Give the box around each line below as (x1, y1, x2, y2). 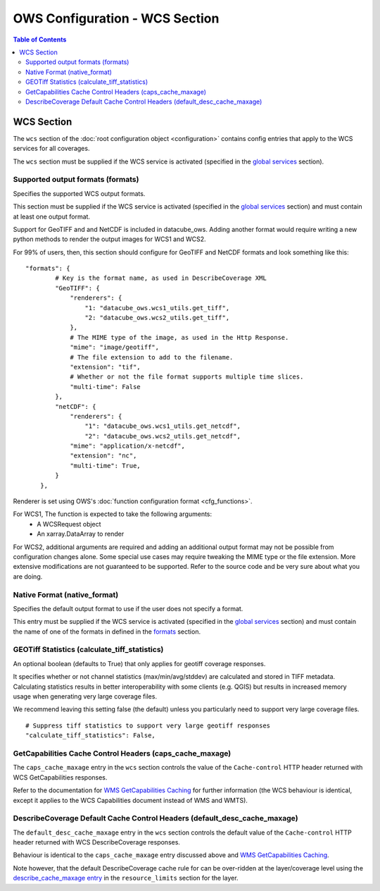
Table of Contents (13, 35, 67, 44)
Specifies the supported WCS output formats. (13, 189, 146, 197)
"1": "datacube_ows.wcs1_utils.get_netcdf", (84, 422, 241, 430)
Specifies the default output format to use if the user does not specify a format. (13, 604, 243, 613)
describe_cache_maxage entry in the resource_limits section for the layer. (13, 874, 239, 883)
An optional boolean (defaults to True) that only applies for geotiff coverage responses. (13, 659, 266, 668)
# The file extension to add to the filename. (70, 353, 234, 361)
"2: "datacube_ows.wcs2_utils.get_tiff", (84, 314, 230, 322)
